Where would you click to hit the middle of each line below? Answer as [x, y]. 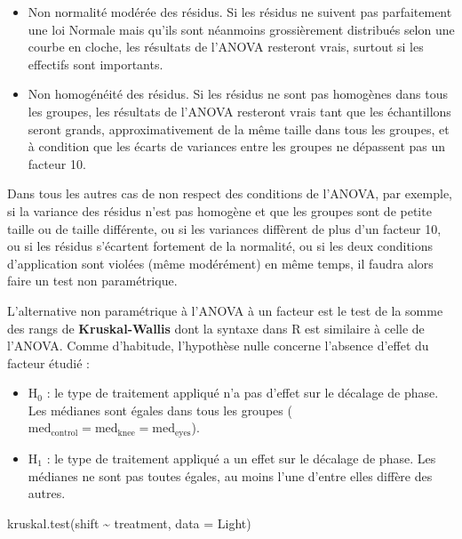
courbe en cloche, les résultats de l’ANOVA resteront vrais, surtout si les [226, 47]
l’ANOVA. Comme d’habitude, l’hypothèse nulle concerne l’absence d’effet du [218, 346]
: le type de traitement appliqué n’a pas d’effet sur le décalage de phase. [243, 393]
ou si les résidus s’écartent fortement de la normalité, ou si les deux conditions [220, 246]
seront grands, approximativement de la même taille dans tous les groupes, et [239, 129]
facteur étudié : [48, 362]
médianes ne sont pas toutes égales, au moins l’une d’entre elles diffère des [230, 475]
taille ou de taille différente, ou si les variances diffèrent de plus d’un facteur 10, [224, 228]
